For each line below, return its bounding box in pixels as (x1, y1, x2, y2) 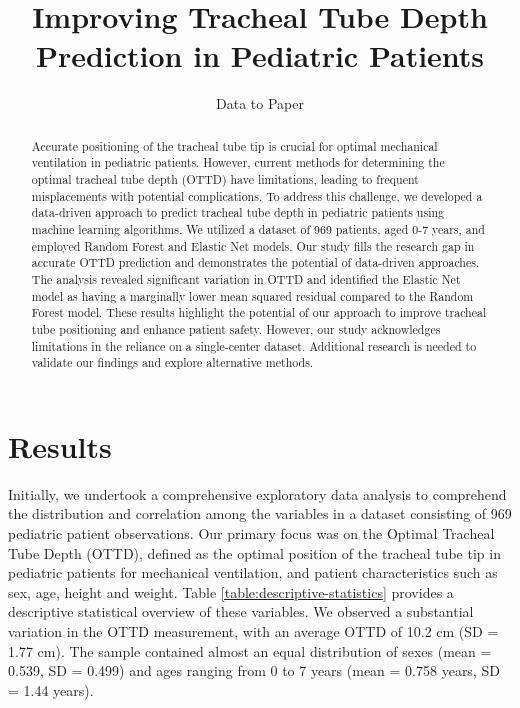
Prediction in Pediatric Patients (35, 35, 485, 76)
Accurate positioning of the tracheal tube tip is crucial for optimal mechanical (31, 137, 438, 154)
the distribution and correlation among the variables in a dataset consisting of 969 (8, 503, 512, 524)
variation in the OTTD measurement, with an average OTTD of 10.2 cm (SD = (8, 620, 499, 641)
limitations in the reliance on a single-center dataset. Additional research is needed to (31, 337, 477, 354)
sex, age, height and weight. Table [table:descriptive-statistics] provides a (8, 581, 454, 602)
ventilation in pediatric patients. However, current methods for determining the (31, 154, 445, 171)
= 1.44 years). (8, 679, 94, 700)
